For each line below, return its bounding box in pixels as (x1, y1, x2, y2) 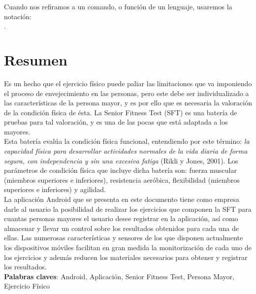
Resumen (4, 49, 67, 69)
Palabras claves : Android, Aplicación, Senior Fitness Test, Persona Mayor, (4, 271, 234, 281)
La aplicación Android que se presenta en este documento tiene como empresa (4, 194, 239, 204)
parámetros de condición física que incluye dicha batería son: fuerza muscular (4, 165, 237, 175)
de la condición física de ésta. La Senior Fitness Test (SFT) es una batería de (4, 107, 237, 117)
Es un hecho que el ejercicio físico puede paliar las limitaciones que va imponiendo (4, 78, 252, 88)
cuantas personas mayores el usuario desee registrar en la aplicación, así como (4, 213, 238, 224)
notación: (4, 11, 32, 21)
